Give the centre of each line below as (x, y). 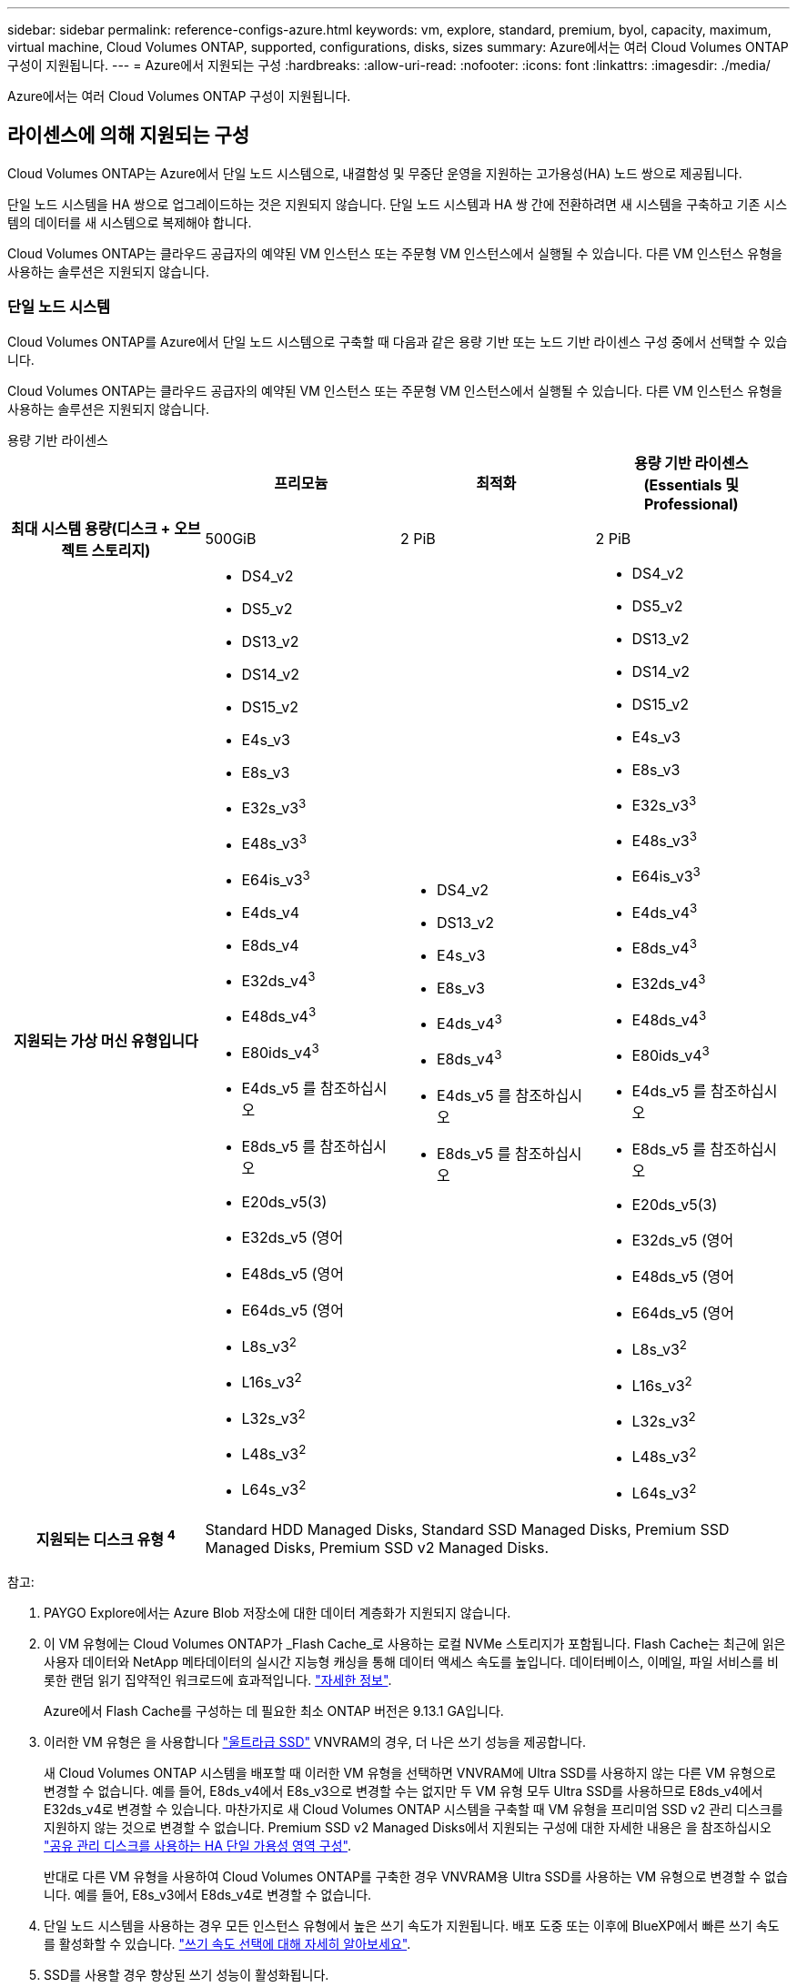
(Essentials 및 (691, 484)
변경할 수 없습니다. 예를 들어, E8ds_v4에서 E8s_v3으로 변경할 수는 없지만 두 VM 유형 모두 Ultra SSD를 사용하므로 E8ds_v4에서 (404, 1790)
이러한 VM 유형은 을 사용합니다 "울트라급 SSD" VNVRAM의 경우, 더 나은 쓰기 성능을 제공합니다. (315, 1741)
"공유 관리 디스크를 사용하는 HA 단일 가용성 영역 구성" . (197, 1845)
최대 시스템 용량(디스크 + (91, 528)
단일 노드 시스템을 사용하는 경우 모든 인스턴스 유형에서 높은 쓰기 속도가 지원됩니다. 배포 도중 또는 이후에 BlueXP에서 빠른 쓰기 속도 (412, 1925)
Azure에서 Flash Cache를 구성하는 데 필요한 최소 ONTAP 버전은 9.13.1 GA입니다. (274, 1710)
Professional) (691, 504)
